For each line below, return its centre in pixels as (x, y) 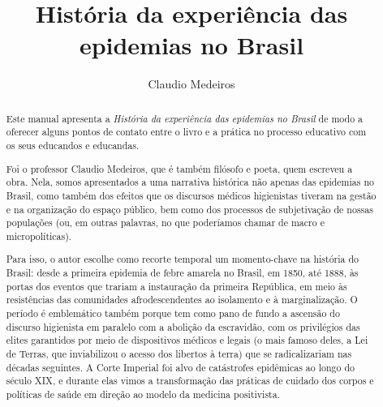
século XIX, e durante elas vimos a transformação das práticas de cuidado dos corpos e (190, 381)
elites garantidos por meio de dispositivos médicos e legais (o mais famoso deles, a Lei (187, 340)
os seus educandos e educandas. (73, 146)
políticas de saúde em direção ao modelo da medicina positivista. (143, 394)
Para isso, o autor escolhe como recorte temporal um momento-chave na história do (183, 259)
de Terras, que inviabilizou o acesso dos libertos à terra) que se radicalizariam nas (179, 353)
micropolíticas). (39, 236)
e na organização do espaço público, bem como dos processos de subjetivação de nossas (189, 209)
